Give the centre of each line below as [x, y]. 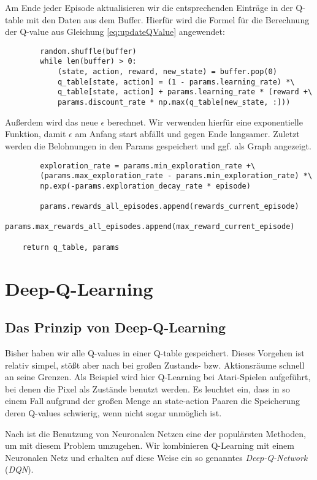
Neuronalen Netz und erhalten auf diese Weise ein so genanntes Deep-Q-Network [156, 457]
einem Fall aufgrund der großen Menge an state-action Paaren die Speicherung [152, 401]
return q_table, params [71, 247]
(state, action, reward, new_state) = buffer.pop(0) [167, 72]
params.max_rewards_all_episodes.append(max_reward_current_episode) [150, 227]
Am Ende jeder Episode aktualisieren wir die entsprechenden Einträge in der [149, 7]
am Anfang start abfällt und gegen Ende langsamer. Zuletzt [187, 134]
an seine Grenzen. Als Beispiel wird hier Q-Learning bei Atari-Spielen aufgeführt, [158, 377]
